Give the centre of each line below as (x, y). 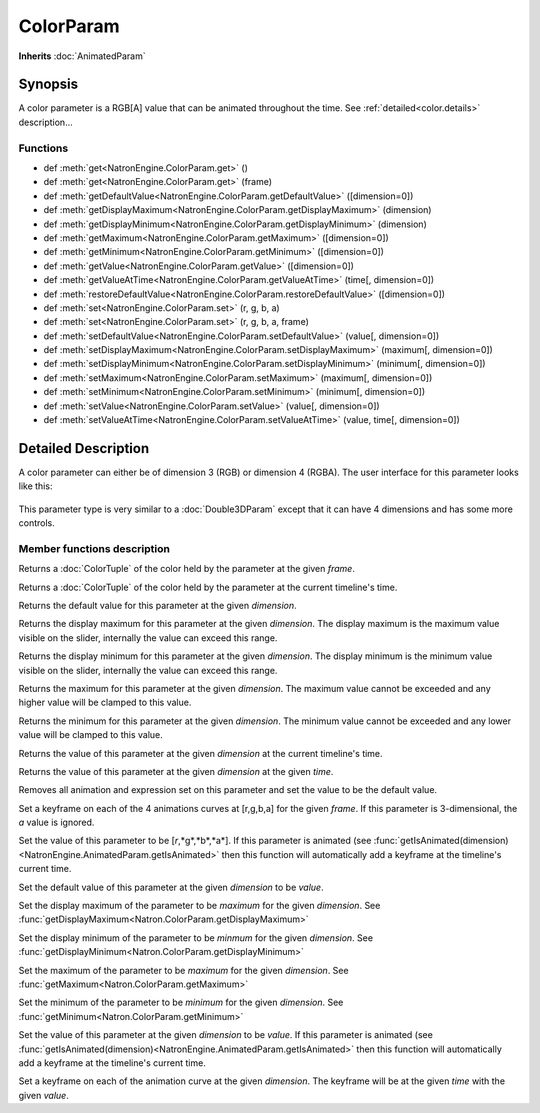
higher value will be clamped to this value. (105, 702)
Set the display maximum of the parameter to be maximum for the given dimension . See (199, 906)
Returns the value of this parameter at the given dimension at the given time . (176, 771)
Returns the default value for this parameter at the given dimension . (157, 606)
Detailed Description (84, 448)
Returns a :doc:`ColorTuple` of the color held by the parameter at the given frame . (186, 569)
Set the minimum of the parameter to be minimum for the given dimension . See (181, 1002)
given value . (43, 1095)
